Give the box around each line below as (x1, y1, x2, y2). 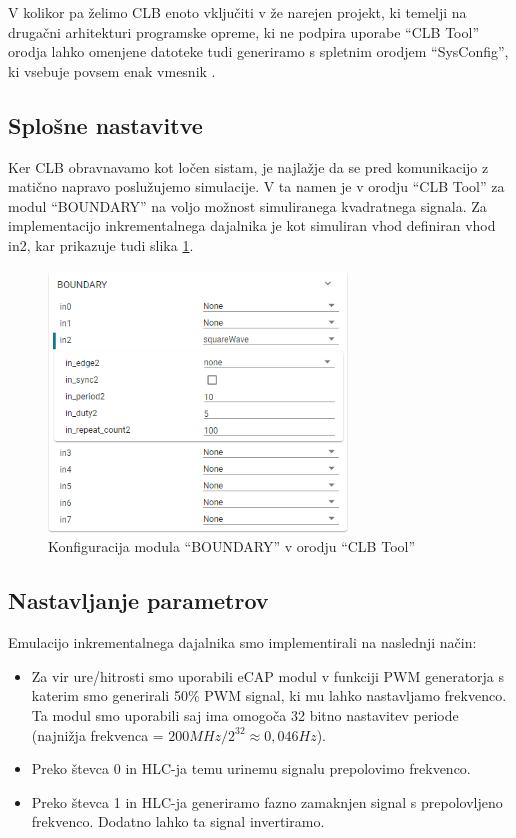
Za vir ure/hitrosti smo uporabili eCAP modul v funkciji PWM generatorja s (31, 665, 505, 686)
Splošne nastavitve (8, 109, 203, 140)
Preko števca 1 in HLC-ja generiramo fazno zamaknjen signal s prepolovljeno (31, 791, 503, 812)
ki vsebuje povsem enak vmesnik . (8, 60, 216, 81)
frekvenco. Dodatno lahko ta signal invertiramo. (31, 811, 325, 832)
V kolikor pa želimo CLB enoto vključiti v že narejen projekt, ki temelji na (8, 2, 467, 22)
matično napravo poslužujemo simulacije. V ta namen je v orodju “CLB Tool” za (8, 176, 505, 197)
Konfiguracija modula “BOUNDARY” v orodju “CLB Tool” (48, 536, 416, 557)
